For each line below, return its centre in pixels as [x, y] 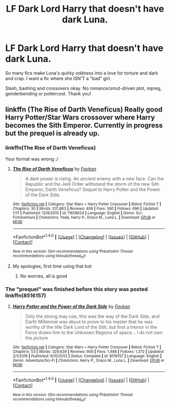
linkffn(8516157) [26, 295]
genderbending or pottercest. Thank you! [48, 93]
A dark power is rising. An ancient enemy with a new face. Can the [95, 179]
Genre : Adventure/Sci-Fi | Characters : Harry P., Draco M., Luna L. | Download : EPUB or [88, 360]
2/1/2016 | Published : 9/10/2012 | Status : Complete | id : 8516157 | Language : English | [87, 356]
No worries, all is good [44, 276]
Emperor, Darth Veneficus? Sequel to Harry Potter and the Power [93, 189]
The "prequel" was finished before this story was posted [77, 289]
